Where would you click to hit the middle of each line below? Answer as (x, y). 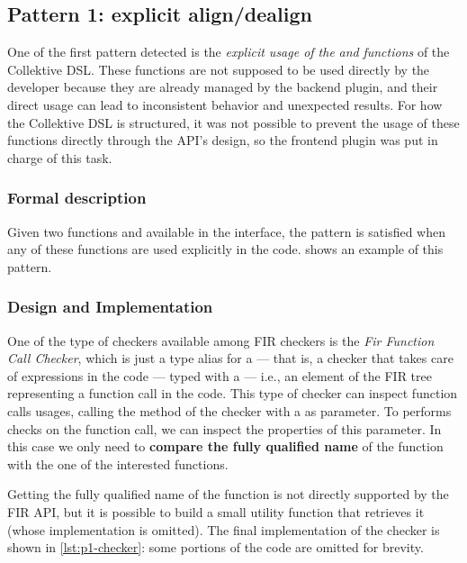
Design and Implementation (110, 307)
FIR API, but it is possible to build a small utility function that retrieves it (216, 511)
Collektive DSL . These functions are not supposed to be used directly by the (219, 69)
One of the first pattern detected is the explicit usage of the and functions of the (229, 52)
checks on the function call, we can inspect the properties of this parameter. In (225, 428)
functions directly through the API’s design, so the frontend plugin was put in (223, 140)
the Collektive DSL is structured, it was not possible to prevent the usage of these (233, 122)
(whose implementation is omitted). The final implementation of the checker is (224, 529)
